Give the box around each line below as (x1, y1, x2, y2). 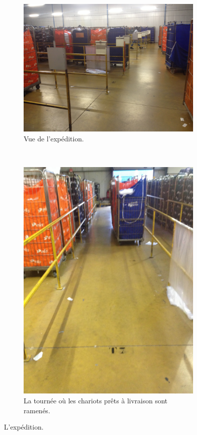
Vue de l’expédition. (24, 133, 84, 143)
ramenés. (24, 405, 50, 415)
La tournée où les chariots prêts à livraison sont (24, 395, 167, 406)
